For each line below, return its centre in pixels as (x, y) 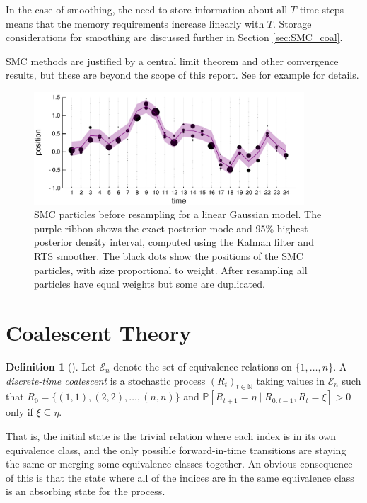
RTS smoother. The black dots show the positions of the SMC (169, 256)
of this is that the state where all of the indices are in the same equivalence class (180, 477)
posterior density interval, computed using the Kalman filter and (174, 242)
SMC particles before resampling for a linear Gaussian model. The (178, 214)
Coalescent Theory (99, 333)
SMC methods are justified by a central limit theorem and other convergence (172, 61)
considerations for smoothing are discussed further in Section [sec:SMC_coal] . (174, 37)
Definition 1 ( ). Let (51, 366)
